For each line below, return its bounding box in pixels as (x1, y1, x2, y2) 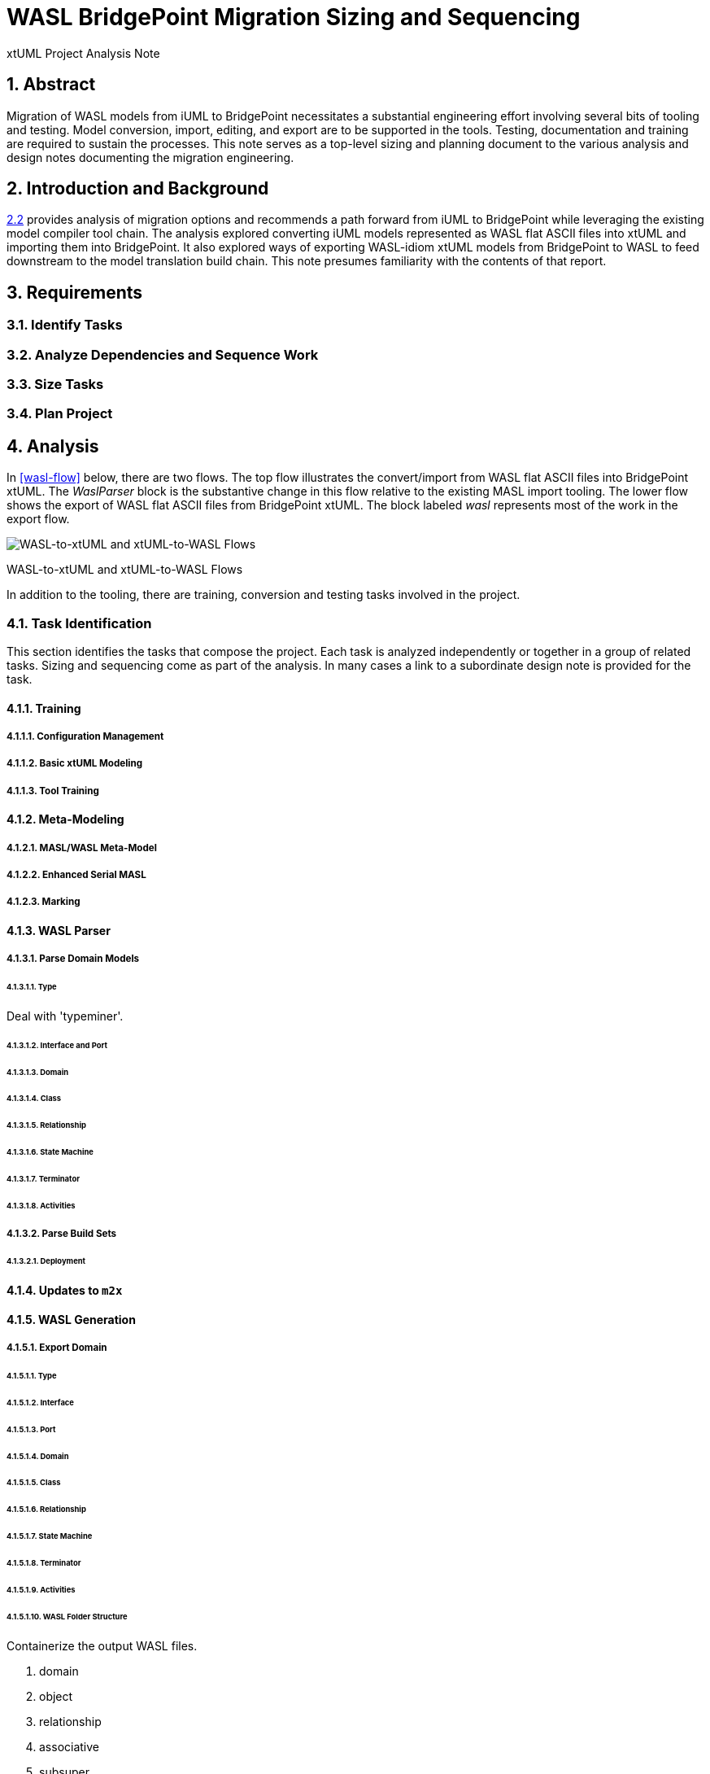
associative (39, 1739, 100, 1754)
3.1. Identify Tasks (7, 317, 123, 334)
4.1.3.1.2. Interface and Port (7, 1040, 107, 1050)
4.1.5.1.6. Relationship (7, 1505, 86, 1514)
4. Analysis (7, 435, 99, 457)
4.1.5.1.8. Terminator (7, 1558, 81, 1567)
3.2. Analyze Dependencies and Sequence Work (7, 346, 319, 363)
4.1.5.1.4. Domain (7, 1451, 69, 1461)
